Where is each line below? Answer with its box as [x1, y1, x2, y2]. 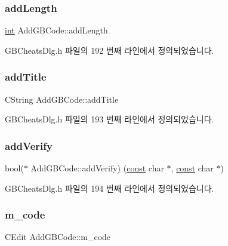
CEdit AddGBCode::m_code [5, 230, 111, 243]
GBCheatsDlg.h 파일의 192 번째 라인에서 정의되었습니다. [5, 44, 214, 56]
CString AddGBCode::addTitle [5, 93, 119, 105]
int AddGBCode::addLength [5, 24, 108, 36]
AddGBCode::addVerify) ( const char [30, 162, 164, 174]
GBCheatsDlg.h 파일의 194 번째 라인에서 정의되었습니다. [5, 182, 214, 194]
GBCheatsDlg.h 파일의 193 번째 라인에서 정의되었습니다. [5, 113, 214, 125]
